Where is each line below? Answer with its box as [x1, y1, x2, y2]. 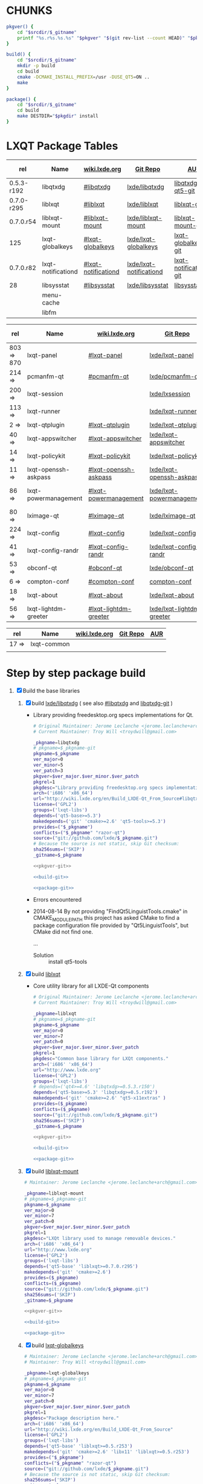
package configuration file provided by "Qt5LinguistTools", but [33, 922, 189, 929]
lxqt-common [30, 639, 70, 648]
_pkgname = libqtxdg [33, 739, 80, 745]
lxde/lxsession [149, 389, 190, 398]
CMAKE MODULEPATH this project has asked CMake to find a [33, 914, 180, 923]
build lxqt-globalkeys [31, 1342, 84, 1349]
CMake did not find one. [33, 928, 94, 935]
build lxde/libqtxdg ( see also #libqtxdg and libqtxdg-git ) [31, 699, 173, 707]
